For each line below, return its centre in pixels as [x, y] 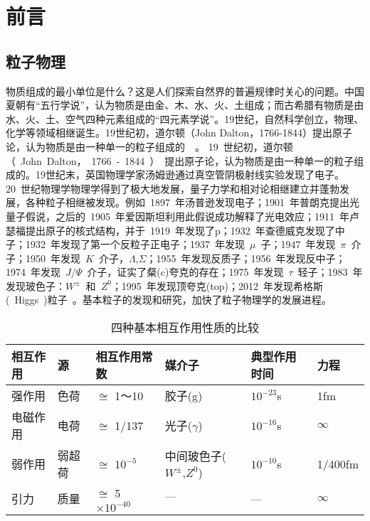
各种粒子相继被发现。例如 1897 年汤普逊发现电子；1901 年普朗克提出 [187, 202]
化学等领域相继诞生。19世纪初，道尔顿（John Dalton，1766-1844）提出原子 [179, 133]
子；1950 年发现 [43, 258]
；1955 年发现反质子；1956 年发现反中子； [246, 258]
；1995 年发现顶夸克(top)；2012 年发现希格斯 [217, 285]
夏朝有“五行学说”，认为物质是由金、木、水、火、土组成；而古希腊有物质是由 [185, 105]
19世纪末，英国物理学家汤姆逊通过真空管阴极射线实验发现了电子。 [190, 174]
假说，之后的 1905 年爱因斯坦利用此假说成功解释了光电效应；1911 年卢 [192, 216]
